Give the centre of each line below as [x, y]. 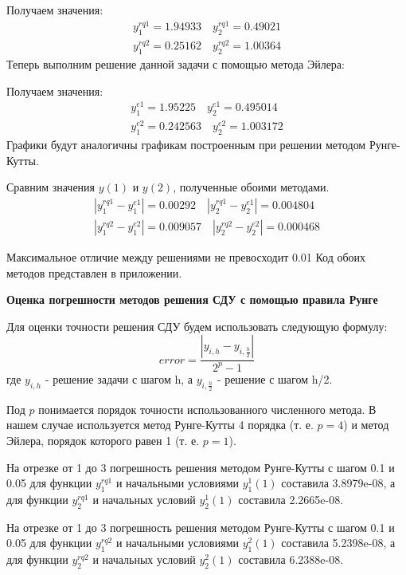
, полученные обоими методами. [251, 187]
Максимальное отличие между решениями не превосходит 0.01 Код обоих [186, 256]
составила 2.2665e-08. [291, 500]
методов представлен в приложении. [94, 272]
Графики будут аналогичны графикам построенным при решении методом [186, 145]
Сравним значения [51, 187]
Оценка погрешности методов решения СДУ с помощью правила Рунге [192, 299]
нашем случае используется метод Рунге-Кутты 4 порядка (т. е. [160, 425]
